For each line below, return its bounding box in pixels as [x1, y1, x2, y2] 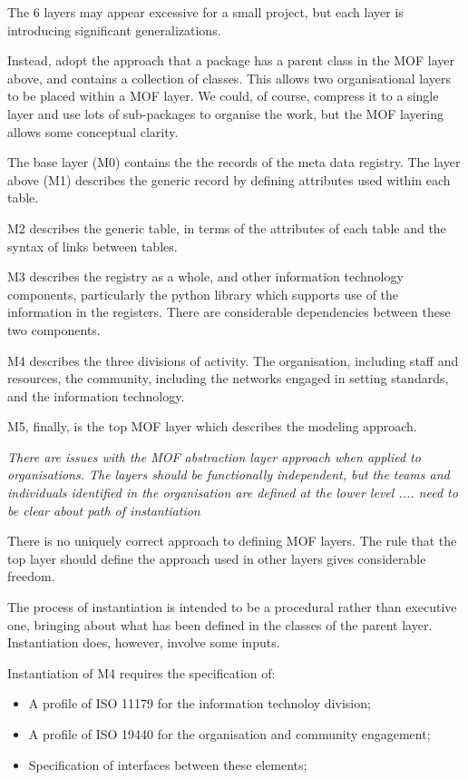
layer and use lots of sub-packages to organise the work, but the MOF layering [7, 104, 444, 123]
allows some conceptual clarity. [7, 122, 179, 141]
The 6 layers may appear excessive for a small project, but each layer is [7, 3, 404, 21]
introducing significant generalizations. [7, 20, 221, 39]
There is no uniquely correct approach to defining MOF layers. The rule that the [7, 531, 457, 550]
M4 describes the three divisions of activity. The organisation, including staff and [7, 351, 459, 370]
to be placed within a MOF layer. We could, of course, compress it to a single [7, 86, 439, 105]
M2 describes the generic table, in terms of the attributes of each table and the [7, 218, 446, 237]
